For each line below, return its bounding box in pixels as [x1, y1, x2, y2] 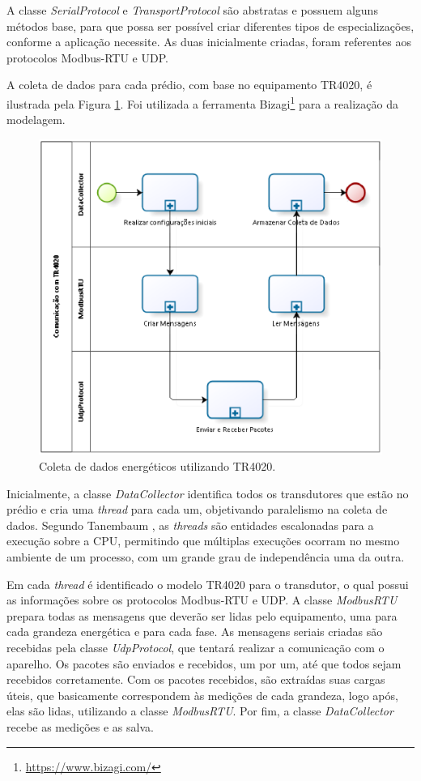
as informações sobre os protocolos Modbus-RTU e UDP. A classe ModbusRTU [6, 591, 398, 608]
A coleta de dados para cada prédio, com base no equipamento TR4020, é [6, 76, 372, 93]
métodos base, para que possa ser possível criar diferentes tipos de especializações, [6, 17, 415, 34]
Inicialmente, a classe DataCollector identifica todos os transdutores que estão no [6, 484, 409, 501]
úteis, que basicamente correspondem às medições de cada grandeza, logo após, [6, 686, 398, 703]
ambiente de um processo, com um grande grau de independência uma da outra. [6, 548, 405, 565]
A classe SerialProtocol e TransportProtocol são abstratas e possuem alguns [6, 2, 378, 18]
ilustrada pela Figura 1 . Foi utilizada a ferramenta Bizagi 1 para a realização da [6, 92, 398, 112]
